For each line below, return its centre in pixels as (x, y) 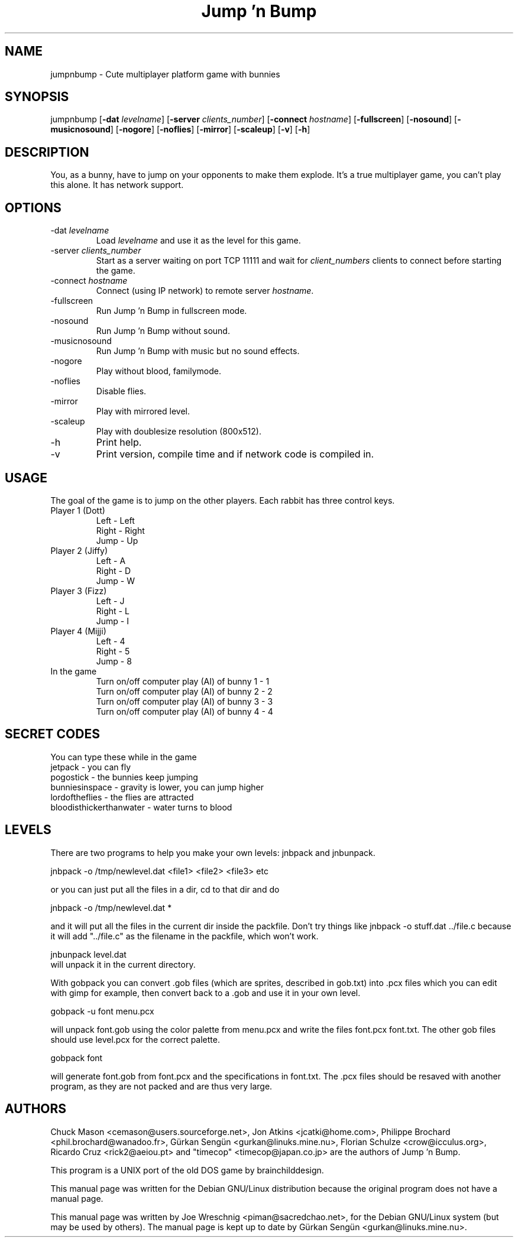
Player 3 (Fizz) (79, 591)
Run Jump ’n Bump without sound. (163, 331)
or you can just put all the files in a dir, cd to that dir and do (165, 889)
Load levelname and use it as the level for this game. (198, 241)
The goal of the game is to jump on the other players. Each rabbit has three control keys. (223, 500)
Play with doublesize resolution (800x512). (179, 432)
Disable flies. (121, 391)
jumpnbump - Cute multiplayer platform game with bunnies (165, 74)
